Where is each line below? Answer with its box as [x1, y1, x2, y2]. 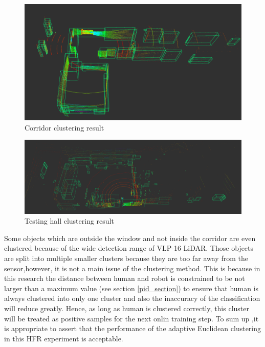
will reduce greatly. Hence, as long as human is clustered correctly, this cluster [4, 303, 249, 314]
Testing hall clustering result [25, 215, 114, 226]
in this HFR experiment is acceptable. [4, 333, 123, 343]
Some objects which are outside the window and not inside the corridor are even [4, 232, 256, 243]
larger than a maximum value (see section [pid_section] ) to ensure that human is [4, 283, 259, 293]
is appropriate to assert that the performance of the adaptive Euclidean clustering [4, 323, 261, 334]
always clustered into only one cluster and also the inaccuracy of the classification [4, 293, 260, 303]
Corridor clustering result [25, 122, 104, 133]
